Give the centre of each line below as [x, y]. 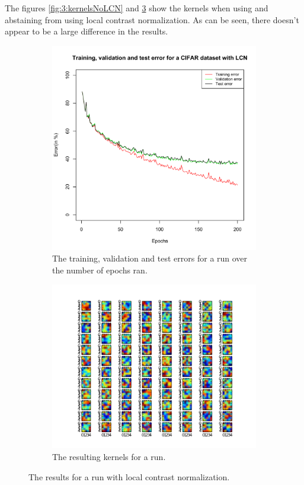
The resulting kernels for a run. [109, 456]
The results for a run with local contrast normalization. [129, 476]
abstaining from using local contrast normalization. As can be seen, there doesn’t [152, 19]
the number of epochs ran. [100, 270]
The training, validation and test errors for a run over [150, 258]
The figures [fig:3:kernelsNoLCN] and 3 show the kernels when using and [137, 8]
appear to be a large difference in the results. [87, 31]
